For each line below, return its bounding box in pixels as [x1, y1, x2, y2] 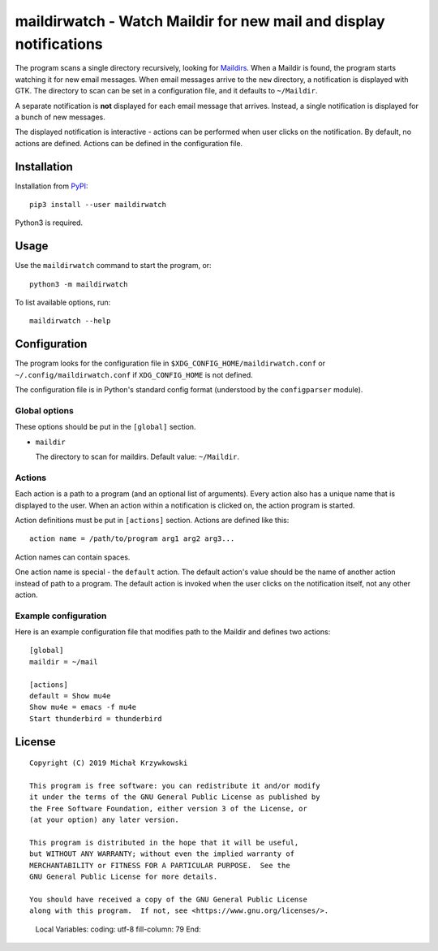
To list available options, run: [15, 297, 111, 308]
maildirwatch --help [29, 317, 111, 326]
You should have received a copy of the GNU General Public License [29, 894, 307, 904]
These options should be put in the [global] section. [15, 422, 196, 432]
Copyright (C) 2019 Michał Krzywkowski [29, 759, 188, 767]
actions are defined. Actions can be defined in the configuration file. [15, 138, 243, 148]
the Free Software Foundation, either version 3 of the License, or [29, 804, 307, 813]
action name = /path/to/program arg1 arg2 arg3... [29, 534, 235, 543]
